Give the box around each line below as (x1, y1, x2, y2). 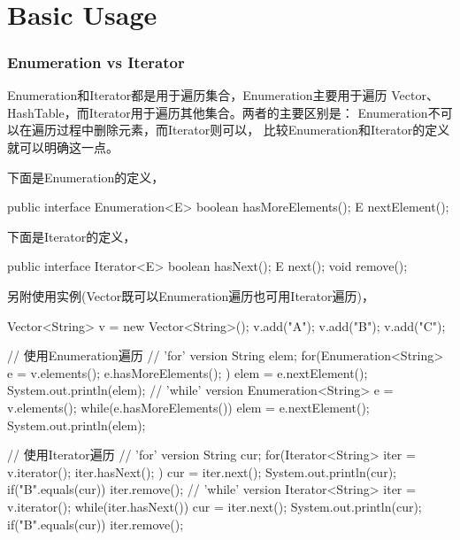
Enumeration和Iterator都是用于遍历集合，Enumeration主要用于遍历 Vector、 (7, 86, 439, 104)
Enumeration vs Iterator (7, 50, 185, 73)
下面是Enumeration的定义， (7, 167, 165, 186)
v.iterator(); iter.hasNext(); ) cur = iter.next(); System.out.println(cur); (7, 462, 396, 481)
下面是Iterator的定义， (7, 227, 136, 245)
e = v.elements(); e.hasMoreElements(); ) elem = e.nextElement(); (7, 363, 368, 382)
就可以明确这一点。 (7, 138, 119, 157)
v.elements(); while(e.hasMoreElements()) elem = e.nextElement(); (7, 397, 370, 416)
